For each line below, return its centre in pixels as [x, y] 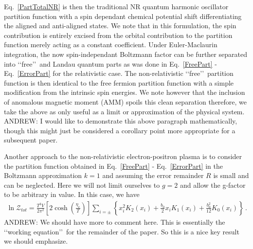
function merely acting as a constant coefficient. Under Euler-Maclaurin [111, 44]
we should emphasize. [36, 241]
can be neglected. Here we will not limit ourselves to [82, 185]
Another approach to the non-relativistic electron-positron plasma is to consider [123, 156]
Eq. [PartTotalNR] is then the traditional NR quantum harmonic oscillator [116, 6]
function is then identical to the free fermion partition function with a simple [119, 82]
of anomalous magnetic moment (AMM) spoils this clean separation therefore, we [126, 101]
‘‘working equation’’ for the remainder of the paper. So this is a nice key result [122, 231]
